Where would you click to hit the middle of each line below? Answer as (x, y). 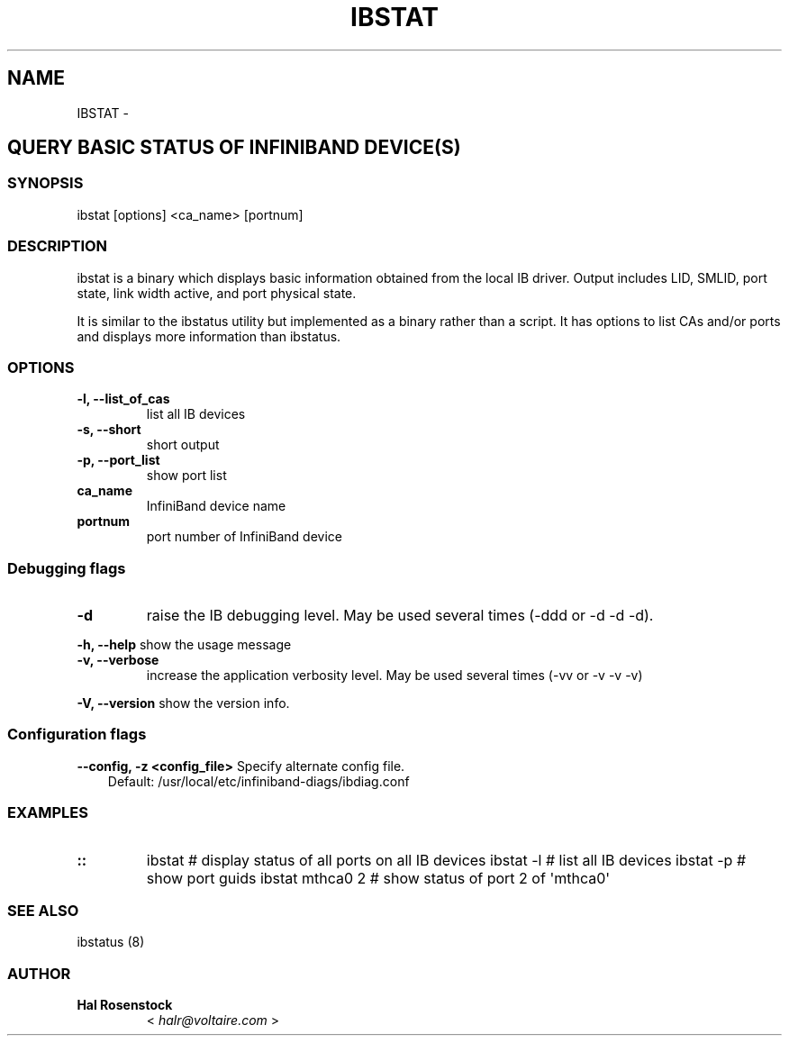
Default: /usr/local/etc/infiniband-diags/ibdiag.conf (258, 781)
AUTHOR (39, 973)
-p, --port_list (118, 460)
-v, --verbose (118, 660)
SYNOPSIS (45, 183)
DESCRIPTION (58, 246)
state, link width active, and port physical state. (217, 293)
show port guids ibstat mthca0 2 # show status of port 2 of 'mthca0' (378, 878)
